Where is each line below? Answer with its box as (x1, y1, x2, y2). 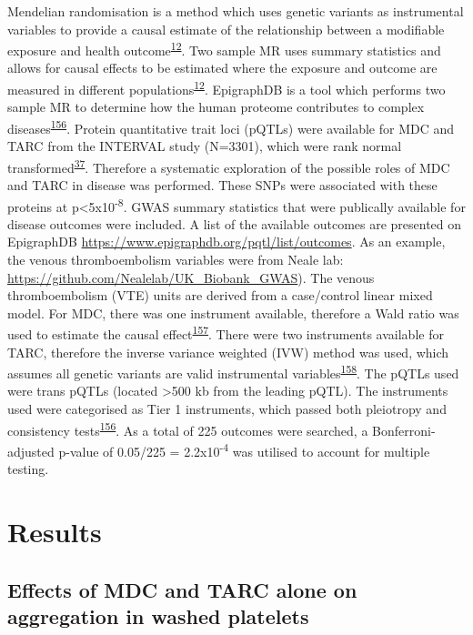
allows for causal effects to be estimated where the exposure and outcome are (7, 58, 438, 77)
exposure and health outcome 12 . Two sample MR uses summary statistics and (7, 38, 441, 59)
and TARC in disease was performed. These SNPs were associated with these (7, 175, 438, 194)
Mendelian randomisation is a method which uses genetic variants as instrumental (7, 2, 464, 20)
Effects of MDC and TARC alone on (7, 575, 357, 603)
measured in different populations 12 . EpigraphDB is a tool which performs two (7, 77, 446, 98)
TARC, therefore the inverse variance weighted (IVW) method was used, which (7, 342, 449, 361)
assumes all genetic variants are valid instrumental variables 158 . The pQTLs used (7, 361, 459, 382)
